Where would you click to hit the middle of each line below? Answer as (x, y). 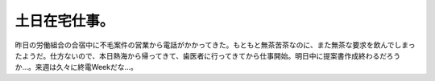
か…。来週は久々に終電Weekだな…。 (77, 67)
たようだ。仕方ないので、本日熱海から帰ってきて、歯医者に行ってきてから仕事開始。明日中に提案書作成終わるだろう (208, 55)
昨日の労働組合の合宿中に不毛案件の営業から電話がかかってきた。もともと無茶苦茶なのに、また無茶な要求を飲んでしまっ (215, 45)
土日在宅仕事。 (64, 21)
